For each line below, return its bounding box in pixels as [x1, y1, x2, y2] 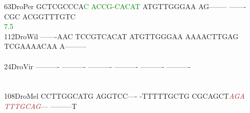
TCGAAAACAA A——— [4, 41, 87, 51]
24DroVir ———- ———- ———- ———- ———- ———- [4, 61, 191, 71]
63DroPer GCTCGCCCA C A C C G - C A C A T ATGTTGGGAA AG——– [4, 1, 228, 11]
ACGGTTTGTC [22, 11, 76, 21]
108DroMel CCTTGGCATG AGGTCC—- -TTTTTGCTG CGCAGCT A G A [4, 91, 245, 101]
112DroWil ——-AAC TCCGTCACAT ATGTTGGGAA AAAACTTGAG [4, 31, 239, 41]
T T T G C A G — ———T [4, 100, 77, 111]
